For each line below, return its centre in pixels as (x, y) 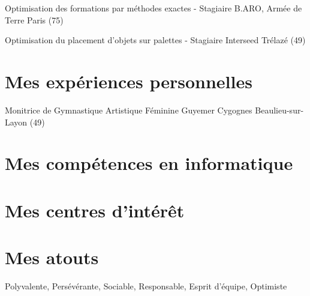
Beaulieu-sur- (279, 110)
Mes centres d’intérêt (95, 210)
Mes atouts (52, 257)
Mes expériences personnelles (129, 81)
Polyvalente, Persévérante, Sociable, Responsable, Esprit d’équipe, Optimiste (146, 285)
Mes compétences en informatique (149, 163)
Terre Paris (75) (34, 20)
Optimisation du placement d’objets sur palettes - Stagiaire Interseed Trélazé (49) (155, 40)
